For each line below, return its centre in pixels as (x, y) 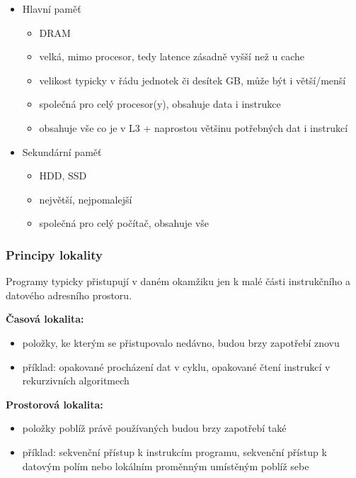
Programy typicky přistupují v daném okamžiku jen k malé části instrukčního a (178, 281)
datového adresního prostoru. (69, 295)
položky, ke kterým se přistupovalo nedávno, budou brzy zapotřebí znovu (181, 342)
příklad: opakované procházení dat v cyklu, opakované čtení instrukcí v (176, 366)
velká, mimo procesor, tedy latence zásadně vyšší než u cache (172, 56)
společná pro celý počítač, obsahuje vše (124, 223)
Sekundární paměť (62, 151)
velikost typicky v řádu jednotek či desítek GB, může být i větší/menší (193, 80)
